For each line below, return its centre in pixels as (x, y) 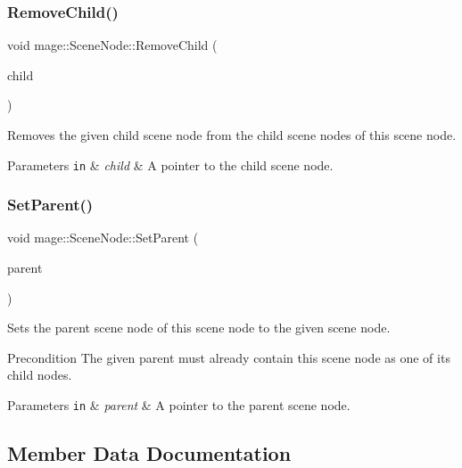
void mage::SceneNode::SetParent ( (103, 238)
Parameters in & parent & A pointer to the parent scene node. (179, 405)
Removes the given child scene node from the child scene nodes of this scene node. (232, 135)
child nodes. (40, 375)
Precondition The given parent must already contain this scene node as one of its (229, 357)
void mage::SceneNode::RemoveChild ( (112, 45)
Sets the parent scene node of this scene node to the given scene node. (199, 328)
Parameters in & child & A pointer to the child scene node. (170, 164)
